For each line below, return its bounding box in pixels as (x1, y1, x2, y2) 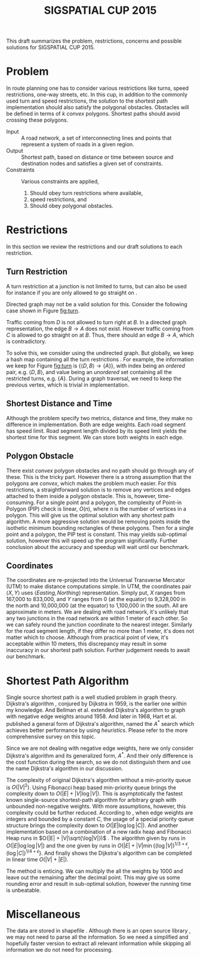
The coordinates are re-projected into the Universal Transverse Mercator (6, 577, 186, 584)
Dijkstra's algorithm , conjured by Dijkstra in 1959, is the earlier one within (6, 700, 187, 707)
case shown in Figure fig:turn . (6, 307, 80, 314)
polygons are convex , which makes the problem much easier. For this (6, 479, 177, 487)
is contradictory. (6, 337, 47, 345)
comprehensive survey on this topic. (6, 732, 96, 740)
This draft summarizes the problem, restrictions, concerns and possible (6, 37, 182, 45)
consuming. (6, 499, 35, 506)
